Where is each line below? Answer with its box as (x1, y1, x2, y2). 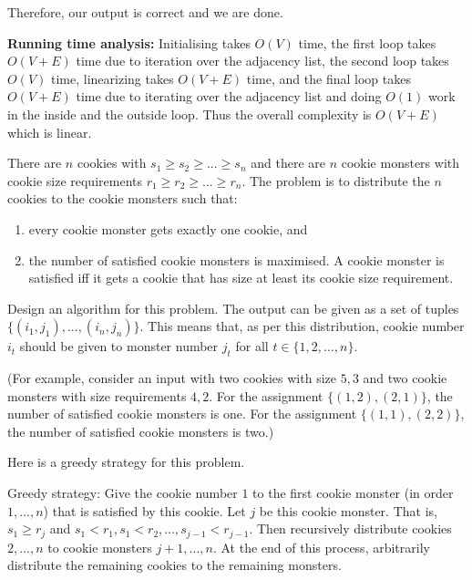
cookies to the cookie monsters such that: (7, 189, 238, 208)
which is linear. (7, 122, 92, 141)
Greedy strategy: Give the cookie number (7, 483, 238, 502)
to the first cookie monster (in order (252, 483, 454, 502)
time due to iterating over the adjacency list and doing (76, 87, 382, 106)
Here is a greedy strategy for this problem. (7, 452, 245, 471)
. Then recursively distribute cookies (249, 519, 452, 538)
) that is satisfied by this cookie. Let (43, 501, 246, 520)
